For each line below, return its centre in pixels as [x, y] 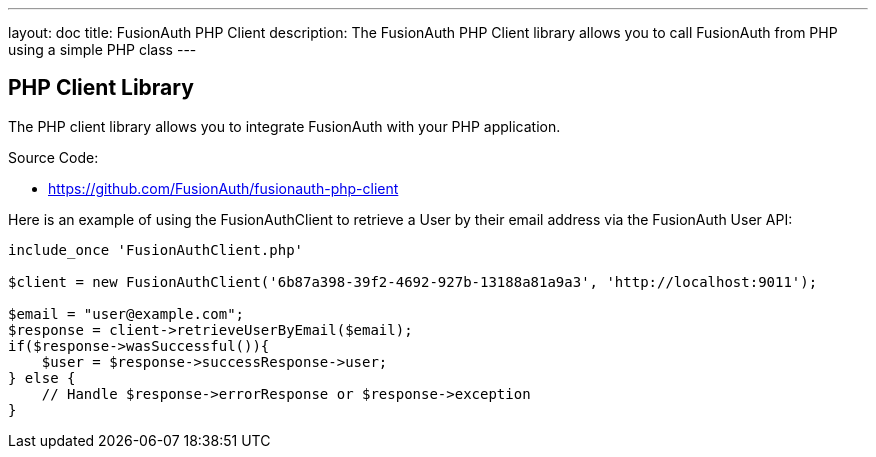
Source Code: [53, 157]
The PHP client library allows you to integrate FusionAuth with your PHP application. [284, 126]
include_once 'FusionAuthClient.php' [156, 249]
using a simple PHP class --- [102, 49]
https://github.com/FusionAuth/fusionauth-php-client [223, 188]
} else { [42, 377]
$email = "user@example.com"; [126, 313]
